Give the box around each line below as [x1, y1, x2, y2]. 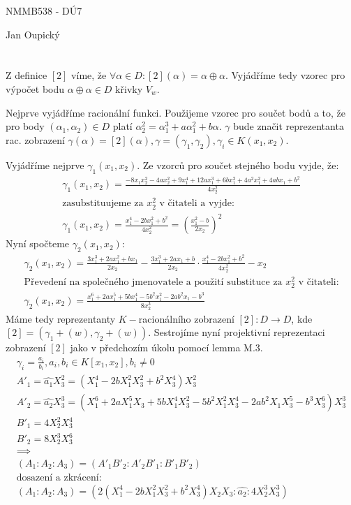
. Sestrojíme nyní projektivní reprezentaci [148, 325, 325, 339]
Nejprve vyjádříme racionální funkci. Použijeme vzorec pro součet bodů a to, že [6, 105, 345, 119]
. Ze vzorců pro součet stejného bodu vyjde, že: [137, 157, 339, 172]
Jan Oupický [6, 27, 60, 41]
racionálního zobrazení [138, 311, 234, 325]
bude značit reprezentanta [233, 119, 344, 133]
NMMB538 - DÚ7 [6, 3, 82, 17]
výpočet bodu [6, 81, 65, 96]
